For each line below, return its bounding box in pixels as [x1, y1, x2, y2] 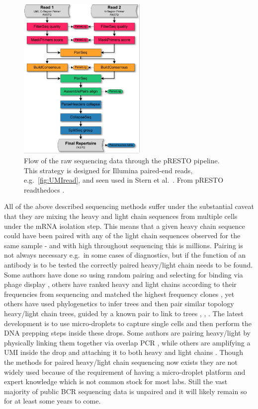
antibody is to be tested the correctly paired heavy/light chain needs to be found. [4, 260, 253, 270]
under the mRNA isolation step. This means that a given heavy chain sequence [4, 220, 245, 231]
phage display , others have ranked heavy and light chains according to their [4, 279, 237, 289]
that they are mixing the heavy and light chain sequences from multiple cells [4, 211, 238, 221]
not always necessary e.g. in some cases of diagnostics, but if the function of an [4, 250, 246, 260]
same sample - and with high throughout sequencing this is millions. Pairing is [4, 240, 243, 250]
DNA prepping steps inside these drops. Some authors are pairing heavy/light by [4, 328, 251, 338]
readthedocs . [24, 184, 65, 195]
